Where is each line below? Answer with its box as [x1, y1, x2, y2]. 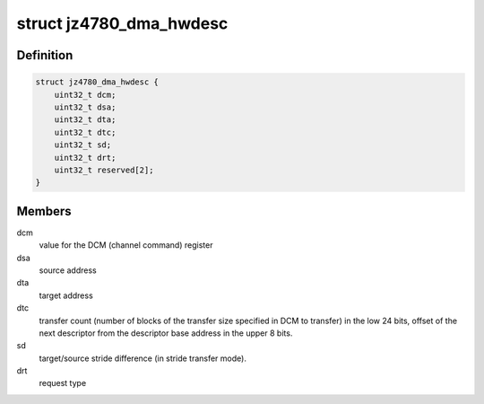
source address [39, 265, 98, 276]
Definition [16, 48, 73, 63]
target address [39, 290, 93, 301]
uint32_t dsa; [54, 101, 117, 112]
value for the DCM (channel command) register [39, 240, 213, 250]
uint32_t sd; [54, 140, 112, 150]
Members [16, 203, 72, 219]
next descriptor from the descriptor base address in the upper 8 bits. [39, 328, 293, 338]
